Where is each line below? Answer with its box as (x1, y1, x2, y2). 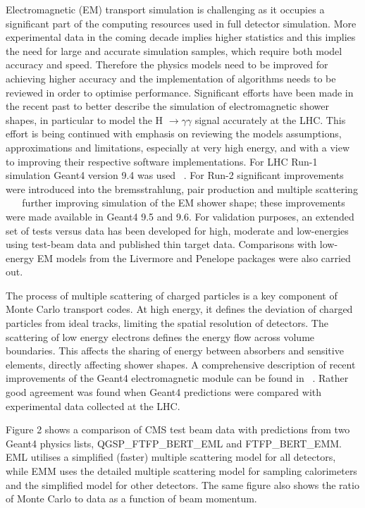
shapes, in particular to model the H (6, 112, 163, 127)
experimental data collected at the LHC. (6, 398, 180, 413)
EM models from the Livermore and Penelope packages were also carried (37, 250, 351, 265)
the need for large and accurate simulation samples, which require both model (6, 43, 342, 58)
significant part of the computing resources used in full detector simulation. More (6, 16, 357, 30)
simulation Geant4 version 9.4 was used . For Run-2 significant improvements (6, 168, 344, 182)
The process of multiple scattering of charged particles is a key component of (6, 287, 338, 302)
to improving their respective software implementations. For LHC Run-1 (6, 154, 318, 168)
